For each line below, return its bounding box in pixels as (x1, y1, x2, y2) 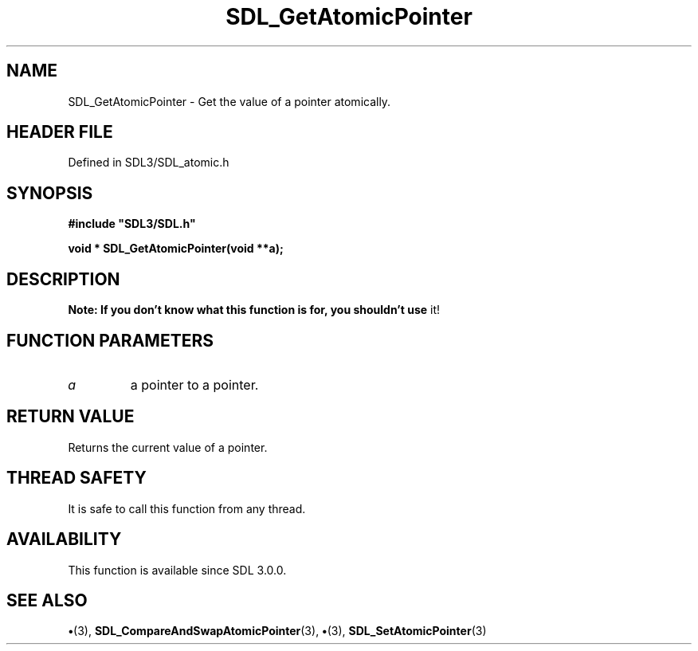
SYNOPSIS (6, 182, 93, 203)
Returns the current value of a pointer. (68, 440, 268, 454)
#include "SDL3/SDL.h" (68, 217, 196, 231)
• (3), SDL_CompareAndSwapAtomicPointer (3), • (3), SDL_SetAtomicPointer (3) (68, 624, 487, 638)
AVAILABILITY (6, 529, 122, 550)
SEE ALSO (6, 590, 88, 610)
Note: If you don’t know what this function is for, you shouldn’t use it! (68, 303, 441, 317)
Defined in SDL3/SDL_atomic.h (68, 155, 229, 170)
